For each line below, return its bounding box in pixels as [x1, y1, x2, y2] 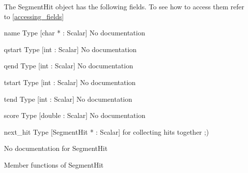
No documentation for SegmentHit [4, 143, 108, 153]
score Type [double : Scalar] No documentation [4, 110, 145, 120]
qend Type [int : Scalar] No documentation [4, 60, 133, 71]
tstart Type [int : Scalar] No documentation [4, 77, 136, 87]
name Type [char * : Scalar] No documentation [4, 28, 145, 38]
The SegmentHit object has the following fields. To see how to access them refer [4, 1, 245, 11]
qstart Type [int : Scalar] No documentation [4, 44, 137, 54]
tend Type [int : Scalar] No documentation [4, 93, 133, 104]
